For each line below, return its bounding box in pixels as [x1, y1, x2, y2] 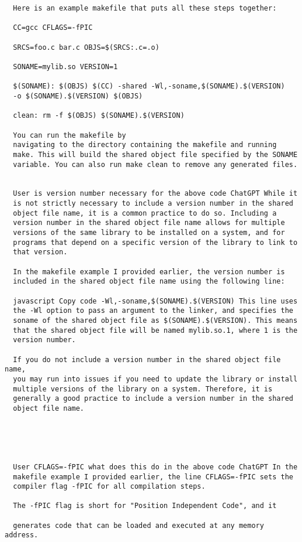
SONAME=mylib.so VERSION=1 [13, 62, 118, 71]
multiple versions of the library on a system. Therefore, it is [13, 384, 273, 393]
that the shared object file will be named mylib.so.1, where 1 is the [13, 326, 298, 335]
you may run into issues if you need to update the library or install [13, 374, 298, 383]
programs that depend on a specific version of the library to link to [13, 238, 298, 247]
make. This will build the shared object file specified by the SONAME [13, 150, 298, 159]
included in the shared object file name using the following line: [13, 277, 285, 286]
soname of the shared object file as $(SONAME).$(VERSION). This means [13, 316, 298, 325]
